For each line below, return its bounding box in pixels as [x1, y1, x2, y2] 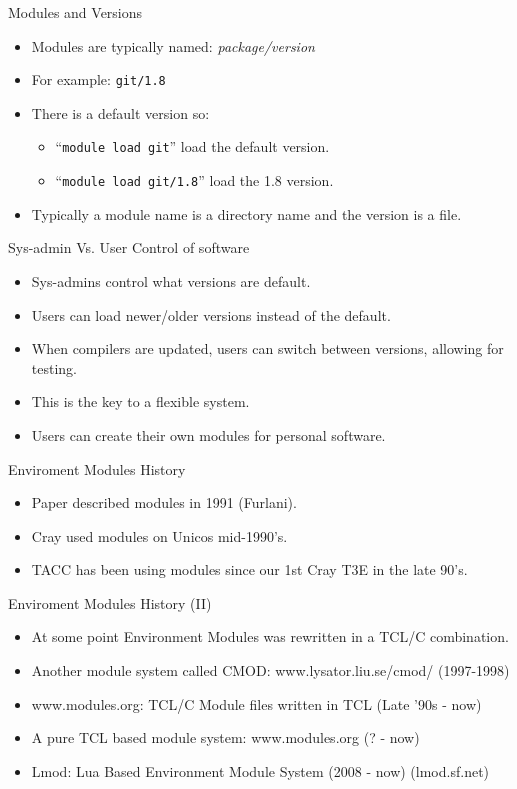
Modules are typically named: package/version [31, 35, 315, 56]
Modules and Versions [8, 2, 143, 22]
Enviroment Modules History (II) [8, 592, 212, 613]
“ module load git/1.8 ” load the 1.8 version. [55, 170, 334, 191]
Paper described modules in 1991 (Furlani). [31, 492, 297, 513]
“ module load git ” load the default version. [55, 136, 330, 157]
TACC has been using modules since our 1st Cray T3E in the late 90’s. [31, 559, 468, 580]
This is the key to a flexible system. [31, 391, 250, 412]
